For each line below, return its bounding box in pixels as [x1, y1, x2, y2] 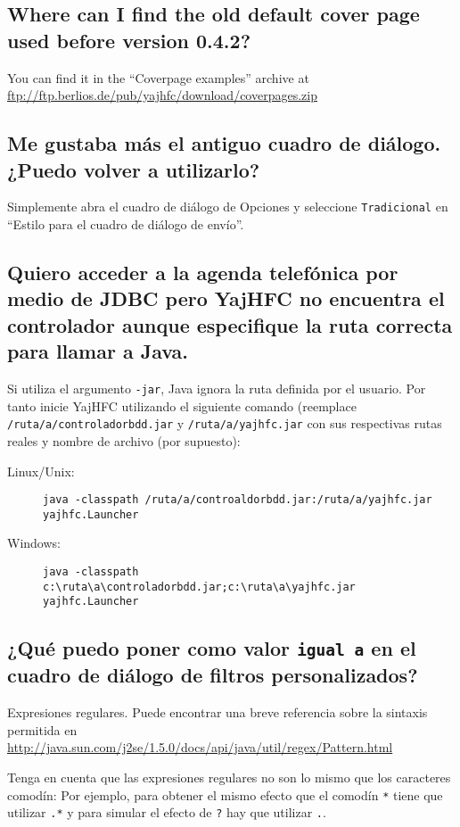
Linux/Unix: [7, 461, 75, 480]
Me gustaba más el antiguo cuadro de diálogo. [7, 129, 441, 157]
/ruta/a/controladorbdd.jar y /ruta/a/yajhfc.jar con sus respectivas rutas [7, 414, 442, 433]
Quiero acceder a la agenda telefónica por [7, 259, 398, 286]
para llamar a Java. [7, 337, 189, 365]
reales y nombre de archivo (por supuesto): [7, 431, 241, 450]
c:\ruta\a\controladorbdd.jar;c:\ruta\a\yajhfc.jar [43, 580, 356, 593]
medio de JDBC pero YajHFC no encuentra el [7, 285, 445, 312]
